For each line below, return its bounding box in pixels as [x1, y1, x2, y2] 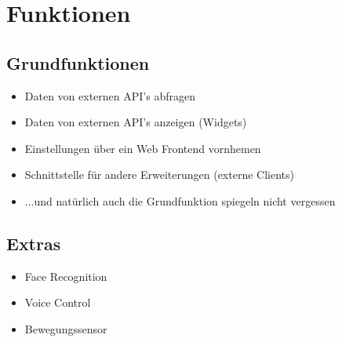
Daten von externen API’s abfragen [24, 87, 195, 104]
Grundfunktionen [6, 50, 150, 75]
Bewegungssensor [24, 320, 107, 337]
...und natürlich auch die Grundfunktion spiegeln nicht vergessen [24, 192, 336, 209]
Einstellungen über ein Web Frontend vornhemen [24, 140, 261, 156]
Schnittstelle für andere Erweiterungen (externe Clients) [24, 166, 294, 183]
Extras [6, 231, 61, 255]
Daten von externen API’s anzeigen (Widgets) [24, 114, 247, 130]
